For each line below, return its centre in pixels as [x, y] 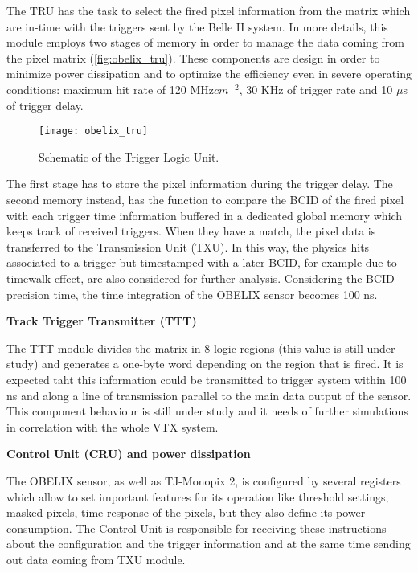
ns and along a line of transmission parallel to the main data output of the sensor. [209, 395]
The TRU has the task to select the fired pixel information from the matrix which [209, 10]
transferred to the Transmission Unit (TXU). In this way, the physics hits [188, 246]
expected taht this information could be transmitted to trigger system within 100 [207, 379]
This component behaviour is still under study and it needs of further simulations [207, 411]
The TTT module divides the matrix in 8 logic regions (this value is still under [201, 348]
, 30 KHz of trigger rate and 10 [316, 89]
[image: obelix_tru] [94, 131]
